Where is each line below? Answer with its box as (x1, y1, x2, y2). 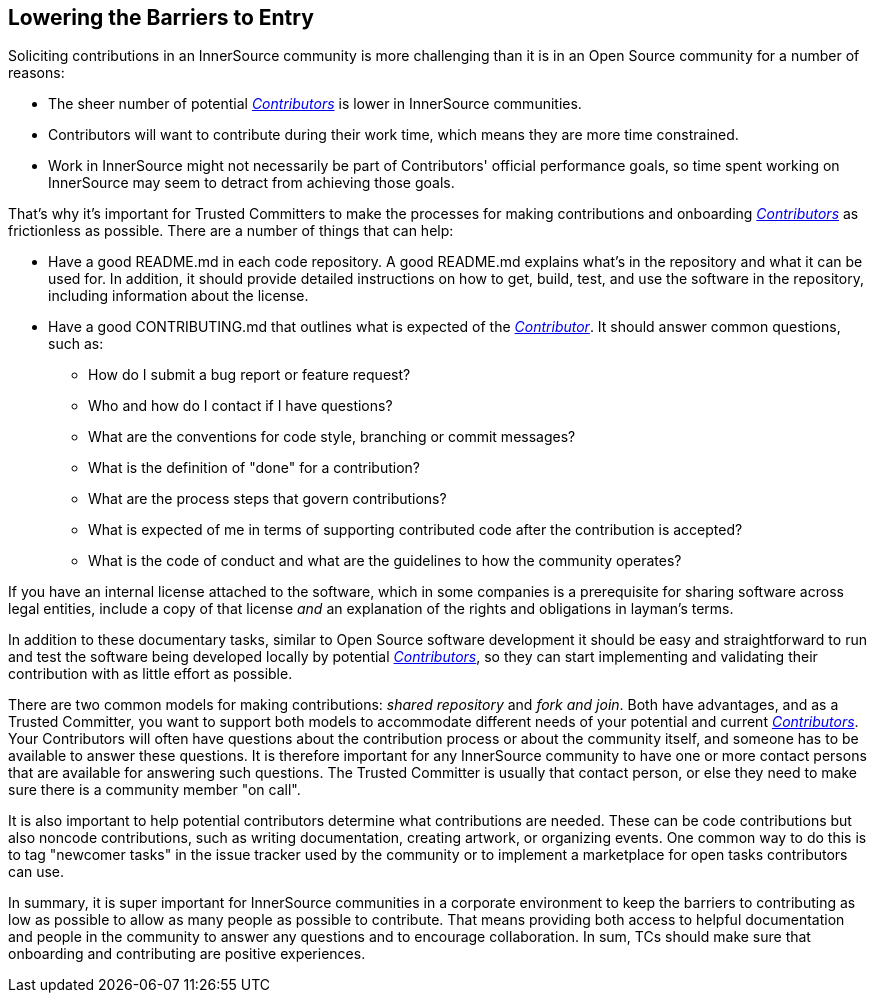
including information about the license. (48, 287, 309, 305)
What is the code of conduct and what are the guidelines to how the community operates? (88, 552, 682, 570)
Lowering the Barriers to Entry (8, 5, 314, 30)
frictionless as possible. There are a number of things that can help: (8, 222, 454, 240)
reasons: (8, 64, 65, 82)
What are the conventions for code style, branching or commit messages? (88, 428, 576, 446)
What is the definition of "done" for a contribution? (88, 459, 421, 477)
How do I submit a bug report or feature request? (88, 366, 411, 384)
